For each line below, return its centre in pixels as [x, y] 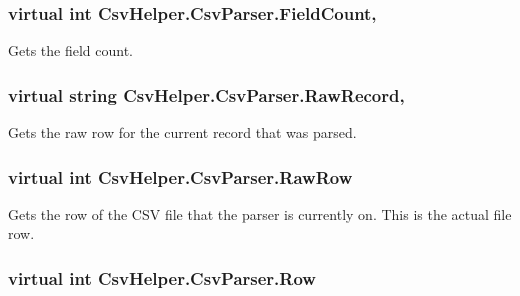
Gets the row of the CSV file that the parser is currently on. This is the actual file [260, 213]
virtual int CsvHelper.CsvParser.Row [162, 277]
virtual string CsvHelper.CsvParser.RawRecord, [206, 94]
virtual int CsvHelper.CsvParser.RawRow [180, 176]
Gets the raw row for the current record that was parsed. [182, 132]
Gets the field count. [71, 50]
